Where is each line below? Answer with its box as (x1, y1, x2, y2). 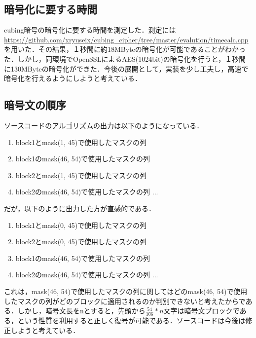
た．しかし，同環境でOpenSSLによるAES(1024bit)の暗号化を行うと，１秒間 (4, 53, 246, 64)
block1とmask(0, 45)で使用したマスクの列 (15, 220, 147, 230)
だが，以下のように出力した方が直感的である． (4, 203, 156, 213)
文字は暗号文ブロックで (163, 305, 240, 316)
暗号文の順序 (4, 97, 66, 113)
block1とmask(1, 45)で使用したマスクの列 (15, 137, 147, 147)
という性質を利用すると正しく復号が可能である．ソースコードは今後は (17, 315, 246, 325)
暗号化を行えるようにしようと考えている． (4, 73, 142, 83)
